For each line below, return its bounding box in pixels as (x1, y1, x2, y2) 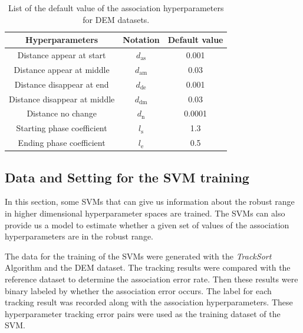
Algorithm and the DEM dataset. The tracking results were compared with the (5, 261, 291, 274)
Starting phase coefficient (16, 122, 107, 134)
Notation (123, 34, 160, 46)
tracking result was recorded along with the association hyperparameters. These (5, 296, 293, 308)
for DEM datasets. (83, 13, 150, 25)
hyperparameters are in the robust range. (5, 230, 154, 242)
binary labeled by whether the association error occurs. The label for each (5, 284, 272, 297)
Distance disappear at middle (9, 92, 115, 105)
